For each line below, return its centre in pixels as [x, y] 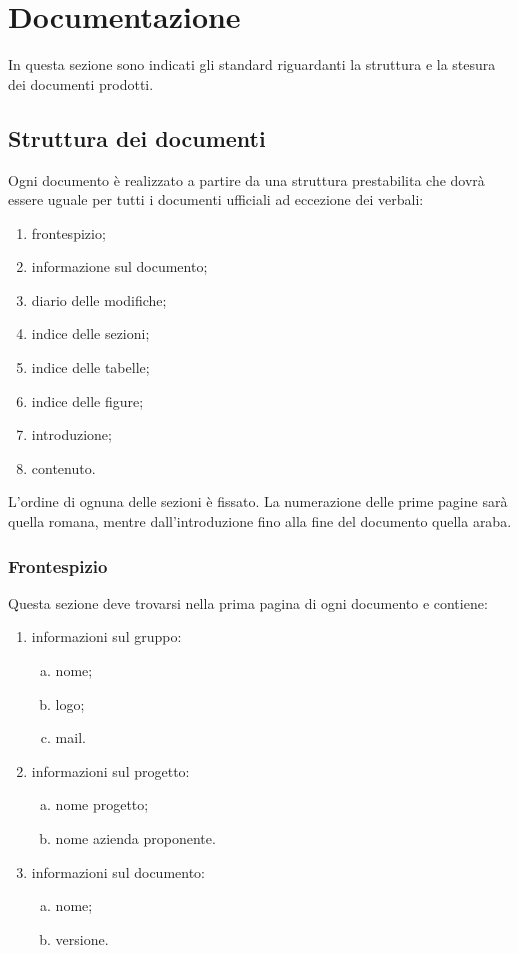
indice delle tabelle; [90, 367]
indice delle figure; [87, 400]
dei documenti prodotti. [81, 83]
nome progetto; [102, 804]
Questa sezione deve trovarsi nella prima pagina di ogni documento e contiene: [248, 602]
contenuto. [63, 467]
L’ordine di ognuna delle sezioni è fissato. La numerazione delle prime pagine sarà [258, 501]
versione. [82, 938]
